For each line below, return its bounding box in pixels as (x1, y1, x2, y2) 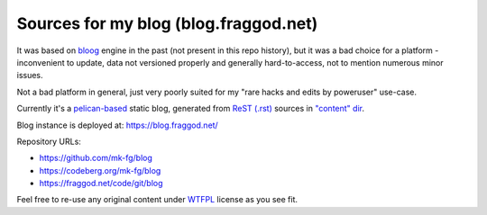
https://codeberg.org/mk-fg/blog (39, 165, 161, 175)
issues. (16, 70, 44, 81)
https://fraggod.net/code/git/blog (39, 178, 163, 189)
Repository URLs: (16, 136, 81, 147)
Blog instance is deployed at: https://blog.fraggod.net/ (16, 120, 218, 130)
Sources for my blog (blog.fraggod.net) (16, 13, 318, 33)
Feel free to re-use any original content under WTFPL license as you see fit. (16, 194, 298, 205)
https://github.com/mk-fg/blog (39, 153, 153, 164)
